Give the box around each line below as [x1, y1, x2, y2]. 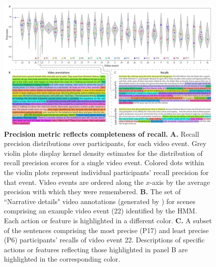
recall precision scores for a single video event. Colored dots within [4, 157, 204, 168]
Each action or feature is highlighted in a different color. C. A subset [4, 215, 212, 226]
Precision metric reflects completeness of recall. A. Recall [4, 128, 199, 139]
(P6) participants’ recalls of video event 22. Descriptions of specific [4, 235, 205, 245]
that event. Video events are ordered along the [4, 177, 144, 187]
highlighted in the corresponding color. [4, 254, 120, 264]
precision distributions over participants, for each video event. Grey [4, 138, 207, 148]
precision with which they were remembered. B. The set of [4, 186, 181, 197]
